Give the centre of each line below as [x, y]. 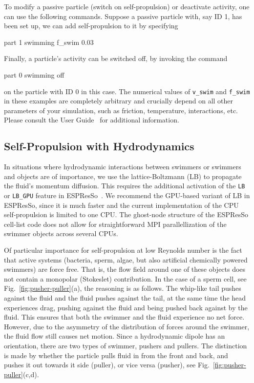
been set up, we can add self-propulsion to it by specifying [91, 26]
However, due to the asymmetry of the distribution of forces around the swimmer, [127, 326]
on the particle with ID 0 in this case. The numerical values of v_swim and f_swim [127, 91]
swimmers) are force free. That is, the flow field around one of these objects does [125, 269]
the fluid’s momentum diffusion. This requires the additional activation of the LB [125, 186]
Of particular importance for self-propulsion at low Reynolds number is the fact [123, 250]
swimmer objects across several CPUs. [61, 233]
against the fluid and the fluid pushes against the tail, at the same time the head [125, 298]
